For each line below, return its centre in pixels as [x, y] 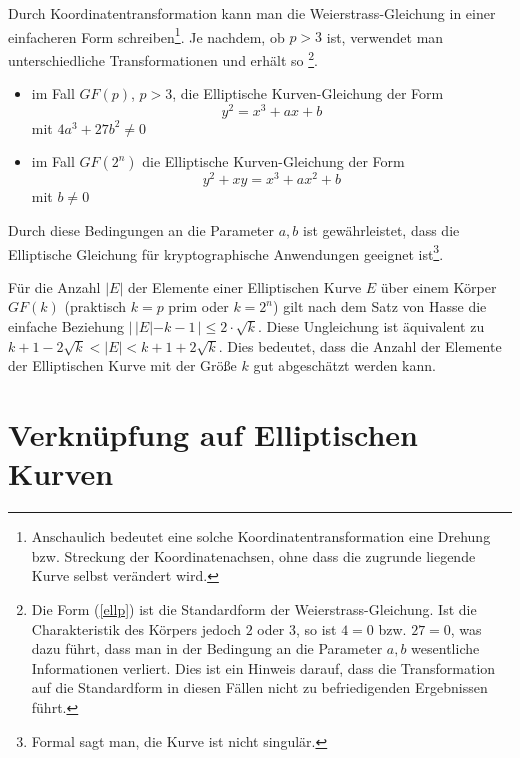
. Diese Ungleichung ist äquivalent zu [371, 326]
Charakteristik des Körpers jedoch [136, 628]
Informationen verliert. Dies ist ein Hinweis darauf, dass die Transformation [263, 667]
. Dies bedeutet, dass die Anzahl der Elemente [360, 345]
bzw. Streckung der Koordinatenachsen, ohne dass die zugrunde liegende [253, 555]
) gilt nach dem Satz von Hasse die [380, 306]
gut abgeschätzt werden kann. [344, 365]
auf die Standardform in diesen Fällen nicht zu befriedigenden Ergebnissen [259, 687]
